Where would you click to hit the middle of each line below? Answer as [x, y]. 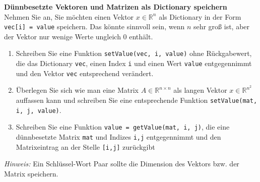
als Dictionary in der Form [200, 16]
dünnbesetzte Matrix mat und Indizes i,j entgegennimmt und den [118, 137]
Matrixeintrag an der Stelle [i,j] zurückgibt [85, 146]
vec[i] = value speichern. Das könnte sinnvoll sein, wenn [94, 26]
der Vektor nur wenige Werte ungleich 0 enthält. [79, 36]
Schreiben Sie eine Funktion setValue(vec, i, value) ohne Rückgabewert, [134, 53]
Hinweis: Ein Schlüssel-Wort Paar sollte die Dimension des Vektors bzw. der [122, 164]
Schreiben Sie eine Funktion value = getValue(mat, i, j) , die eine [123, 127]
